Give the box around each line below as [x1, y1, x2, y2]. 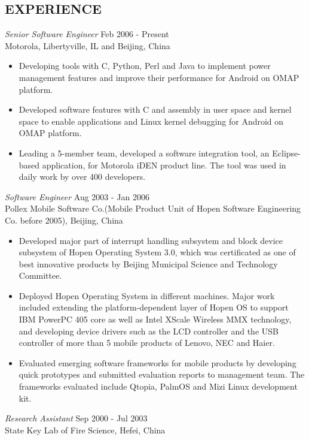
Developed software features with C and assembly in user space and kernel [19, 103, 292, 116]
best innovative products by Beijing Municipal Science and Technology [19, 257, 278, 270]
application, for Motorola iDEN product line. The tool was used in [42, 158, 286, 171]
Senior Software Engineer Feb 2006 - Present [5, 28, 169, 40]
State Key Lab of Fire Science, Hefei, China [5, 423, 166, 436]
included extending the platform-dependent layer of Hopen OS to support [19, 301, 289, 314]
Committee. [19, 269, 62, 282]
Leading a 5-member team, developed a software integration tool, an [19, 146, 270, 159]
